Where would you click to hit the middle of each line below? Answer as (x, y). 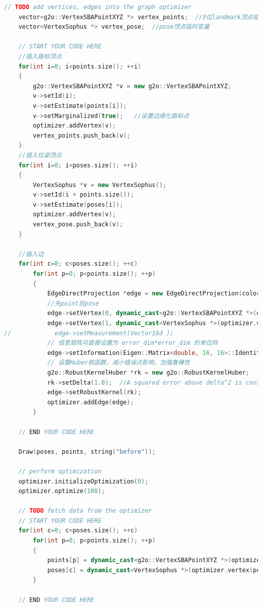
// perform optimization (60, 471)
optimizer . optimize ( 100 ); (62, 491)
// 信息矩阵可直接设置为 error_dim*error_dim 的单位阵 (133, 343)
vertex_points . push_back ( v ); (82, 135)
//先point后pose (73, 303)
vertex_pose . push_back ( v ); (78, 225)
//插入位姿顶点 (40, 155)
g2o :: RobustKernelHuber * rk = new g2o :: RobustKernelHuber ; (148, 372)
